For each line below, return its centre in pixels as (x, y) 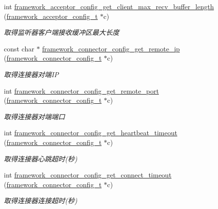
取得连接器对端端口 (34, 116)
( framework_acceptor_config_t (51, 16)
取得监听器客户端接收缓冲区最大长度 (62, 32)
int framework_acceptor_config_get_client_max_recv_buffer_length (109, 6)
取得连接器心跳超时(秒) (41, 158)
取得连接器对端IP (31, 74)
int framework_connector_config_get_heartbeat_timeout (91, 133)
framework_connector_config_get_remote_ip (111, 48)
